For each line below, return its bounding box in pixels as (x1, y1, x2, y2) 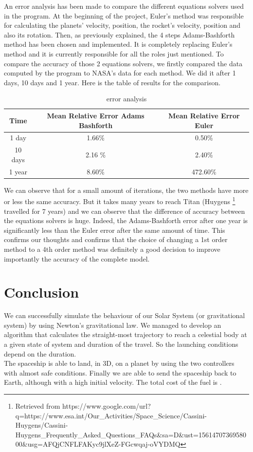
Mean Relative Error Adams (47, 110, 145, 120)
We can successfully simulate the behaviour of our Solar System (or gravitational (4, 310, 245, 320)
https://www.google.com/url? (62, 401, 151, 411)
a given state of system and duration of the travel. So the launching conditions (4, 339, 238, 349)
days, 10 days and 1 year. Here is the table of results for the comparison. (4, 77, 221, 87)
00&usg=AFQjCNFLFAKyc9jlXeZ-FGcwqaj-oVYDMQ (15, 439, 181, 449)
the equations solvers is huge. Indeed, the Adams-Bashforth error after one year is (4, 215, 248, 226)
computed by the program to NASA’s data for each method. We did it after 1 (4, 68, 236, 78)
